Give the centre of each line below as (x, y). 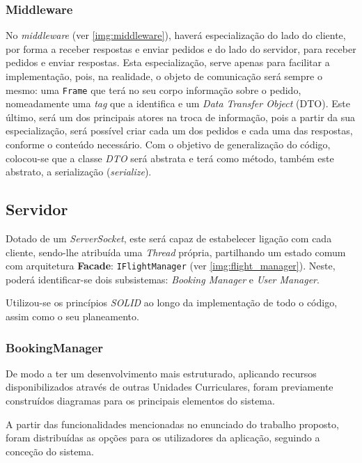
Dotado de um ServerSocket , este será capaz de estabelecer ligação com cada (169, 238)
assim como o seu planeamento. (72, 316)
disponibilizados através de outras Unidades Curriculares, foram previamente (170, 387)
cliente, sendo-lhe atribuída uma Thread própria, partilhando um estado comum (176, 252)
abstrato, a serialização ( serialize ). (79, 172)
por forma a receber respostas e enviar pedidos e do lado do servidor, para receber (181, 48)
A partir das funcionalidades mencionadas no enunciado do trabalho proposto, (172, 424)
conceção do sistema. (50, 451)
